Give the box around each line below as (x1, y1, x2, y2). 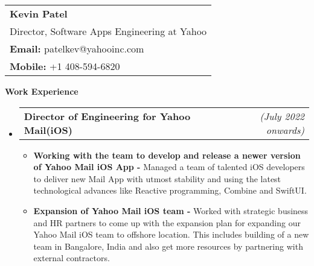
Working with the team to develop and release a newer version (33, 148, 301, 161)
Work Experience (5, 85, 78, 97)
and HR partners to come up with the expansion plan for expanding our (33, 216, 301, 229)
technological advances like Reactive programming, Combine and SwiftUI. (33, 184, 307, 197)
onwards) (266, 122, 304, 137)
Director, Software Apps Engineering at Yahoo (10, 24, 207, 38)
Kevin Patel (10, 7, 68, 21)
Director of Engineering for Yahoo (24, 109, 191, 123)
